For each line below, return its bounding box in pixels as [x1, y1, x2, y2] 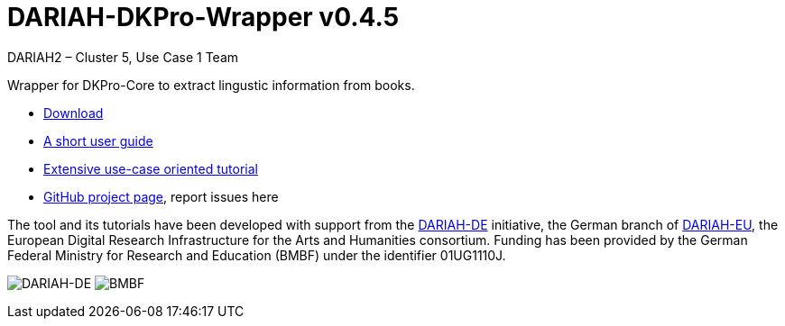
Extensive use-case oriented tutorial [43, 160, 258, 177]
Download [43, 104, 104, 121]
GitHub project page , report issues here [43, 188, 279, 204]
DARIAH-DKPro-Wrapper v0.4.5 [7, 2, 400, 32]
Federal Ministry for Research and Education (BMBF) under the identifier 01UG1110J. [7, 247, 506, 263]
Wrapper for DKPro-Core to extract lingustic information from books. [7, 77, 415, 93]
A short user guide [43, 132, 153, 149]
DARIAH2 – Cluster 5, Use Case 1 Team [7, 49, 239, 65]
